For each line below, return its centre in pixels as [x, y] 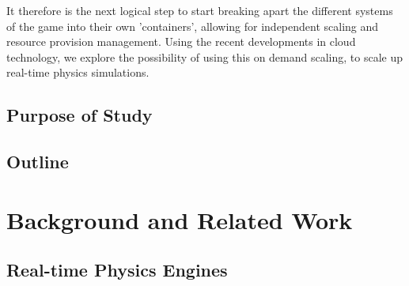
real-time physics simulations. [78, 72]
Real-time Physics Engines [117, 270]
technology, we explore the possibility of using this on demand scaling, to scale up [205, 56]
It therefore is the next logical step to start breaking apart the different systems [200, 10]
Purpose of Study [80, 115]
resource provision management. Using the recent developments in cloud [181, 41]
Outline [38, 162]
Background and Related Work [180, 219]
